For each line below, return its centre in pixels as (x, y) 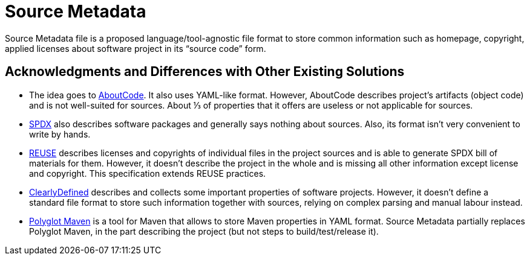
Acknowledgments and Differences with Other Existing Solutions (205, 72)
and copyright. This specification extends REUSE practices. (148, 173)
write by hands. (60, 134)
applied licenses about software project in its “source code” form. (136, 48)
